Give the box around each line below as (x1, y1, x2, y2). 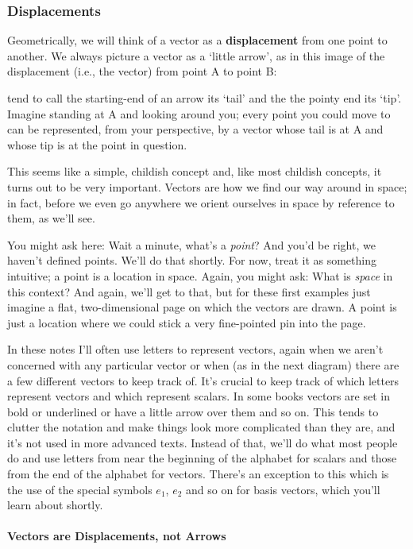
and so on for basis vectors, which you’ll (186, 481, 380, 497)
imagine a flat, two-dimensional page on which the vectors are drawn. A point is (7, 299, 397, 315)
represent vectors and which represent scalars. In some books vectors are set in (7, 388, 390, 404)
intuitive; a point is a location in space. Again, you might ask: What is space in (7, 267, 393, 284)
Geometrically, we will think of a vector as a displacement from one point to (7, 32, 388, 48)
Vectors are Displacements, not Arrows (7, 528, 226, 544)
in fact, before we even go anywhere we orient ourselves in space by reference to (7, 194, 395, 211)
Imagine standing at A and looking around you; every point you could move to (7, 105, 391, 122)
